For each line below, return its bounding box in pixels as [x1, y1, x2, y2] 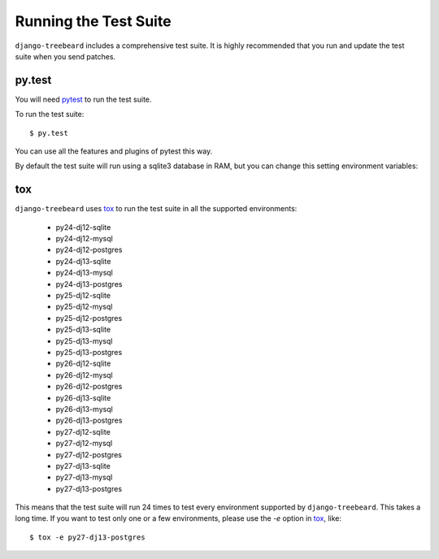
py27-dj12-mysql [55, 439, 113, 448]
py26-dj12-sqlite [55, 358, 111, 369]
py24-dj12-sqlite [55, 222, 111, 232]
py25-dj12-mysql [55, 301, 113, 312]
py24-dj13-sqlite [55, 256, 111, 266]
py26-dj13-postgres [55, 415, 123, 426]
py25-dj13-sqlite [55, 325, 111, 335]
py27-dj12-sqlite [55, 427, 111, 436]
